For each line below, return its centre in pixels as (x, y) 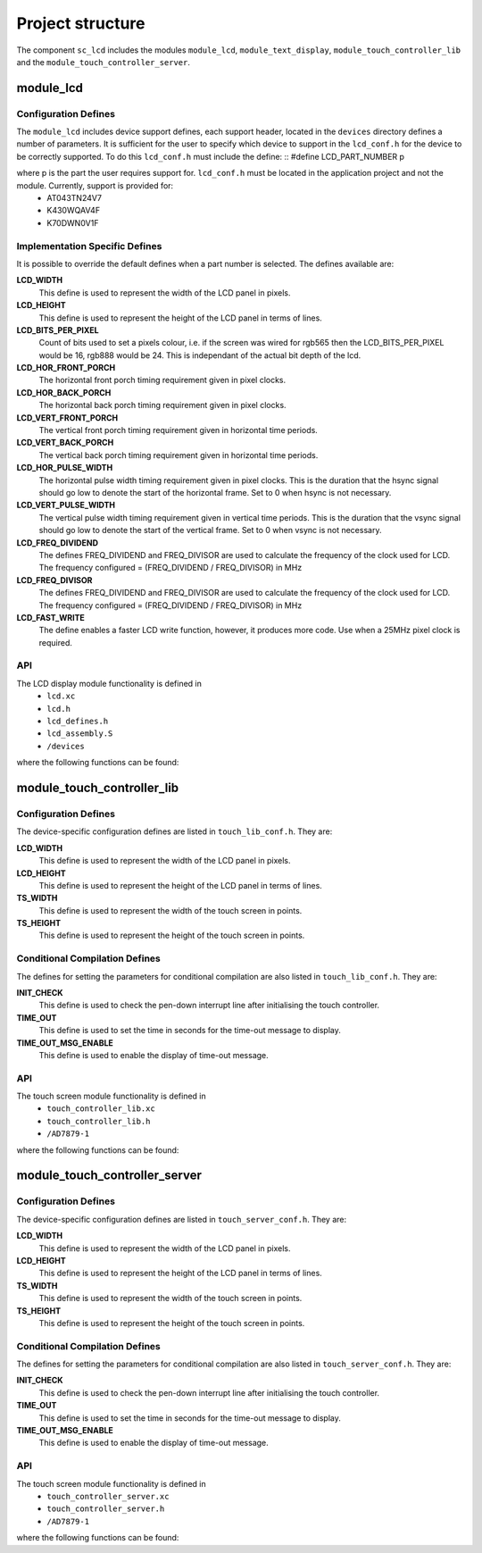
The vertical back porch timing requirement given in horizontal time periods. (179, 455)
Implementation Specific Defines (89, 246)
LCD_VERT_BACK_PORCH (65, 443)
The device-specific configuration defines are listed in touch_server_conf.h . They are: (182, 1219)
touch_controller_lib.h (99, 1121)
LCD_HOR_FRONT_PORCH (66, 368)
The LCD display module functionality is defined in (109, 683)
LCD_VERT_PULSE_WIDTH (66, 505)
